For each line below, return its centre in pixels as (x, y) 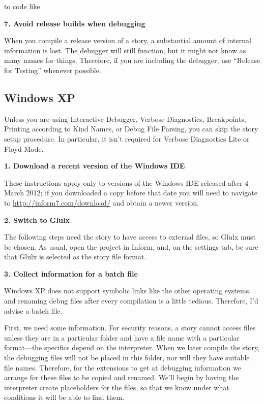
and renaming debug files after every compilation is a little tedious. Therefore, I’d (131, 301)
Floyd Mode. (24, 148)
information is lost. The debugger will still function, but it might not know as (125, 50)
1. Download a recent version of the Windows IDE (95, 166)
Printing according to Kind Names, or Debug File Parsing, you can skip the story (131, 129)
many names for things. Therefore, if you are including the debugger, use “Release (132, 60)
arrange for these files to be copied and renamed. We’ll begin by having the (122, 377)
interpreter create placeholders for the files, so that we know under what (117, 387)
